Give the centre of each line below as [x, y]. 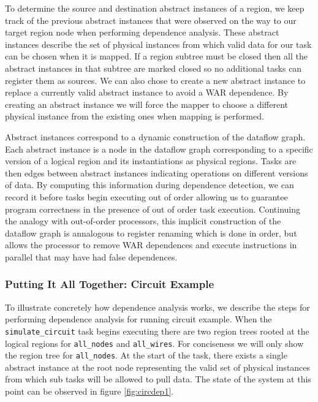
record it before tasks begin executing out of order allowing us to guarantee [146, 196]
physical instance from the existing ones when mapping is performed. [134, 116]
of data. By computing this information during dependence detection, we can [150, 185]
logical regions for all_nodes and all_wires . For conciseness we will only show [154, 343]
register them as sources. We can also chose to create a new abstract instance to [155, 80]
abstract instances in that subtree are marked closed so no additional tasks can [153, 68]
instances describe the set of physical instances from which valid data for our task [158, 44]
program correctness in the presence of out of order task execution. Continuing [153, 209]
